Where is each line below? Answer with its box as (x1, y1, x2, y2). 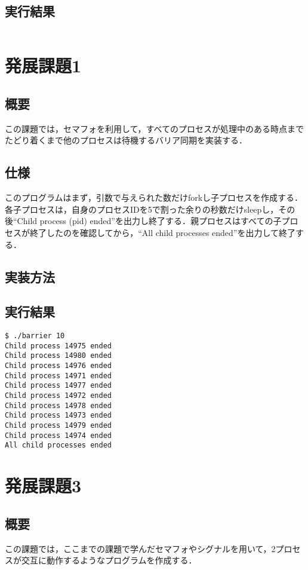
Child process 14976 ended (5, 361, 112, 370)
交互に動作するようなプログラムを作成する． (21, 554, 197, 566)
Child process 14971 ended (5, 371, 112, 380)
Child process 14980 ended (5, 351, 112, 360)
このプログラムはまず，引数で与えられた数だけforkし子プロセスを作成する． (5, 191, 303, 204)
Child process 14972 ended (5, 391, 112, 400)
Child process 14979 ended (5, 421, 112, 430)
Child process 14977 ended (5, 381, 112, 390)
